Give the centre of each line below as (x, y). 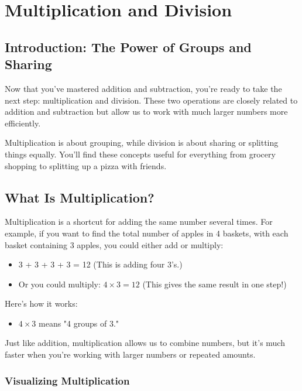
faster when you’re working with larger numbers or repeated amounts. (130, 354)
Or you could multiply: (59, 284)
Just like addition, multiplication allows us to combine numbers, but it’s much (145, 343)
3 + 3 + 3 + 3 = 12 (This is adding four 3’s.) (100, 264)
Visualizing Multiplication (67, 380)
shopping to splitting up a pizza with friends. (86, 165)
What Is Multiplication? (80, 197)
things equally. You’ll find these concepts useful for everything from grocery (140, 154)
